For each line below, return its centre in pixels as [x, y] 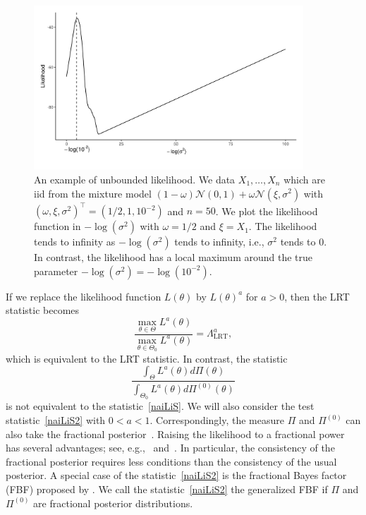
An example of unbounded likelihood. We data [135, 179]
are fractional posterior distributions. [113, 503]
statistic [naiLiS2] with [56, 420]
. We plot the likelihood [267, 211]
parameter [56, 271]
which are [304, 179]
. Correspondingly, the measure [217, 420]
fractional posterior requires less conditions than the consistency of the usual [171, 461]
